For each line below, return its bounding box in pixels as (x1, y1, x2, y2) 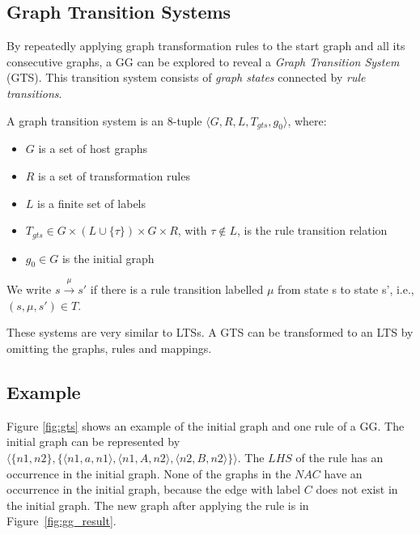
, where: (287, 112, 327, 129)
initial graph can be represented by (6, 433, 180, 450)
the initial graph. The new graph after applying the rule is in (6, 496, 309, 513)
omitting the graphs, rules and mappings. (6, 339, 212, 356)
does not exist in (316, 481, 398, 498)
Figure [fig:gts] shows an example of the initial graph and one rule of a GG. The (6, 417, 405, 434)
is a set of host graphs (38, 140, 147, 157)
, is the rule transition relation (236, 222, 388, 239)
